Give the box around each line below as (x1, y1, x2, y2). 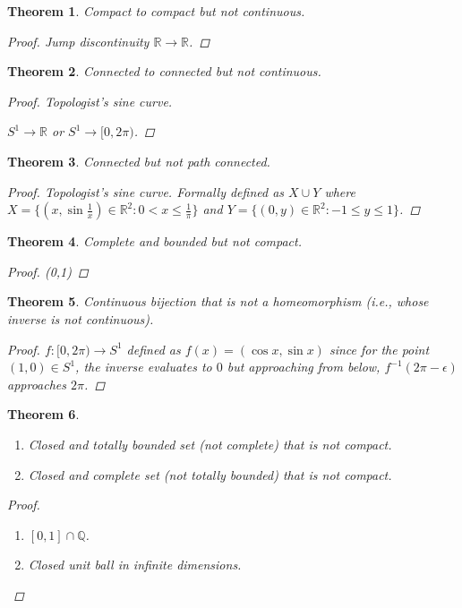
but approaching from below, (227, 357, 381, 376)
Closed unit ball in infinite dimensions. (28, 555, 242, 574)
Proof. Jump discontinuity (7, 31, 150, 50)
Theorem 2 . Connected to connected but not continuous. (7, 62, 321, 81)
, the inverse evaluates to (75, 357, 212, 376)
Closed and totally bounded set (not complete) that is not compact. (28, 434, 392, 453)
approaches (7, 374, 67, 393)
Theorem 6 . (7, 405, 80, 424)
